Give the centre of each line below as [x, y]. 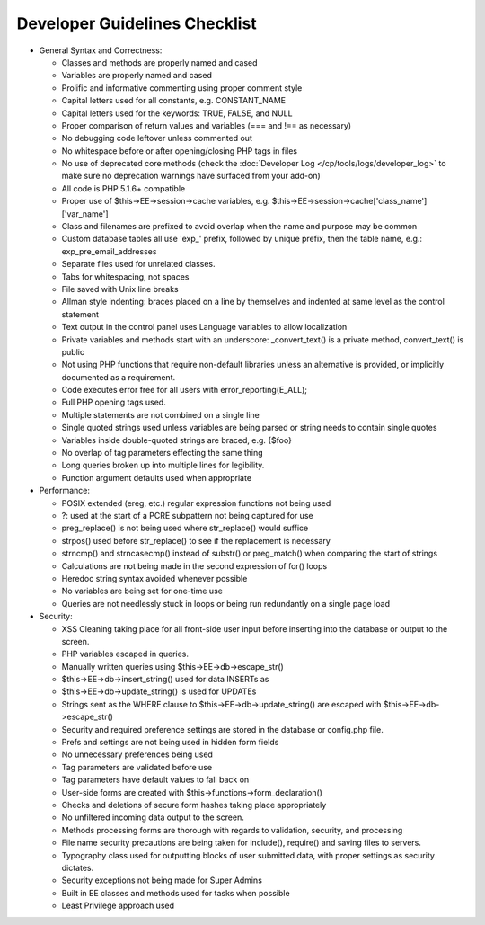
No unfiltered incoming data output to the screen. [153, 817]
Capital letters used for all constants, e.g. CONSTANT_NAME [174, 101]
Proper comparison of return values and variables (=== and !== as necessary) [207, 125]
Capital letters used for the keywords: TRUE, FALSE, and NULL [177, 113]
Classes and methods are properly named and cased [159, 62]
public [73, 351]
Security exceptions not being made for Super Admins [162, 880]
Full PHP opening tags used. [114, 402]
